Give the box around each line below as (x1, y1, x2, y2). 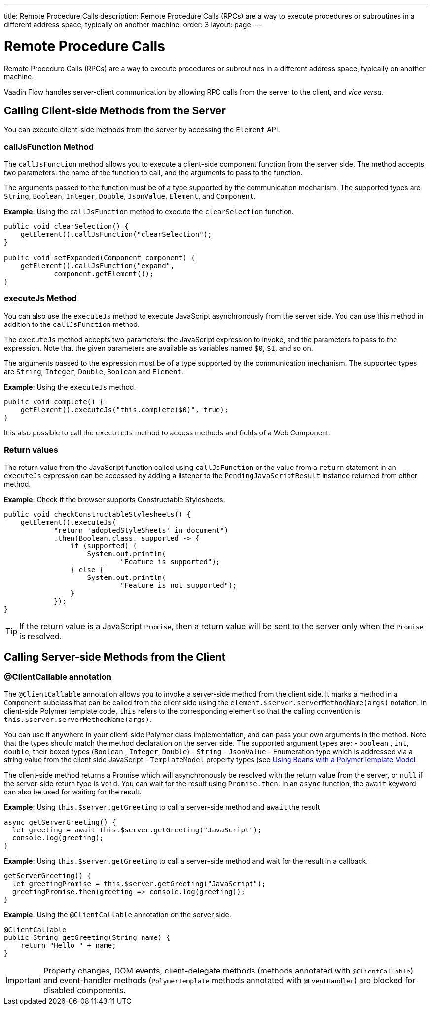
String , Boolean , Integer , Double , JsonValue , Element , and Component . (4, 192, 256, 201)
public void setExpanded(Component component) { (4, 254, 195, 262)
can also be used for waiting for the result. (4, 787, 142, 796)
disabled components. (43, 985, 126, 995)
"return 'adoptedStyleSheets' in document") (54, 526, 229, 534)
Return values (4, 445, 58, 455)
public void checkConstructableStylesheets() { (4, 510, 191, 518)
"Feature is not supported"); (120, 581, 237, 589)
